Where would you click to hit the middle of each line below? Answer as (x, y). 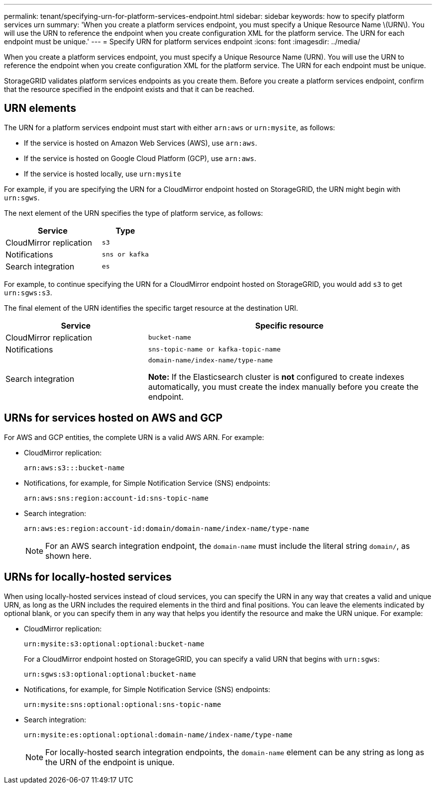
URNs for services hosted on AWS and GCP (113, 418)
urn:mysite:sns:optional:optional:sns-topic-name (123, 704)
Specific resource (289, 325)
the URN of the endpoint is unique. (110, 762)
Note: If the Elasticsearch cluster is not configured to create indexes (276, 377)
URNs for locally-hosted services (88, 577)
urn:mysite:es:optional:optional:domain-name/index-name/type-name (158, 735)
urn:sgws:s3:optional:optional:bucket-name (110, 674)
